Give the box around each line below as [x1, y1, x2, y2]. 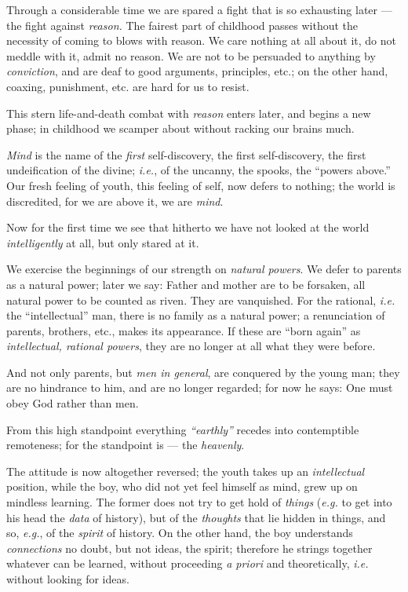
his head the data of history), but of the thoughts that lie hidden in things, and [6, 509, 386, 525]
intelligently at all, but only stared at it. [6, 234, 199, 250]
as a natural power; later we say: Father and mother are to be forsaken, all [6, 276, 366, 292]
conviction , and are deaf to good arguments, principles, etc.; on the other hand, [6, 63, 388, 79]
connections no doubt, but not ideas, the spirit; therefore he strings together [6, 539, 373, 556]
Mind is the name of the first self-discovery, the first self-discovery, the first [6, 146, 366, 163]
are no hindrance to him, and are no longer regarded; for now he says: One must [6, 379, 393, 396]
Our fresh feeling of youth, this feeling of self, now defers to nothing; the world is [6, 177, 395, 193]
